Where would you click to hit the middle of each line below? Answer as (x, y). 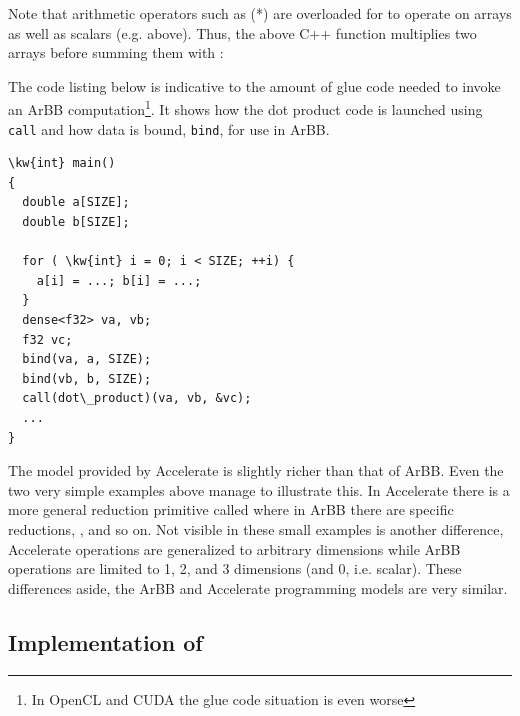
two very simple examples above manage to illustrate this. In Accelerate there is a (259, 489)
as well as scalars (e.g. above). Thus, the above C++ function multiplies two (242, 32)
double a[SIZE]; (76, 202)
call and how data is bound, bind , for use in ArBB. (169, 128)
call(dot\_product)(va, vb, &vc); (137, 398)
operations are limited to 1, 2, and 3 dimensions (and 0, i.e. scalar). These (235, 568)
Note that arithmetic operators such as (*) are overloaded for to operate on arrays (260, 13)
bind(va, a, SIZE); (87, 359)
